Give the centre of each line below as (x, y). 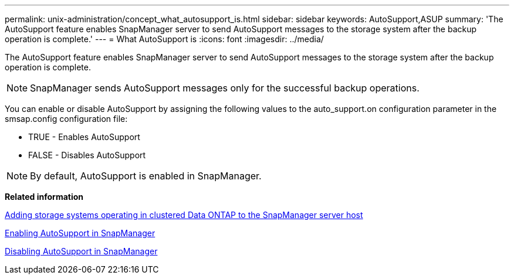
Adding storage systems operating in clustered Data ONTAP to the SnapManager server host (184, 215)
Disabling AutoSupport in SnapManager (81, 251)
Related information (44, 197)
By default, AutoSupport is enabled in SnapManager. (146, 176)
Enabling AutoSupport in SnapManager (80, 233)
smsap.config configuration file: (66, 119)
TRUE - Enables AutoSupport (84, 137)
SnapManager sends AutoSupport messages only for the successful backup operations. (225, 88)
